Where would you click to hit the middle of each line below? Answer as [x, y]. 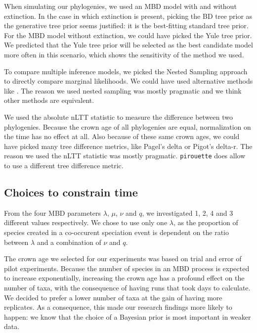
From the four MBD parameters [53, 213]
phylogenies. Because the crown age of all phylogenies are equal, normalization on [128, 126]
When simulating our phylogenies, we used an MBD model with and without [120, 6]
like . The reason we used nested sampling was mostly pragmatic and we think [123, 90]
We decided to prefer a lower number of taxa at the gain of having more [113, 297]
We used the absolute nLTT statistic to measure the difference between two [118, 117]
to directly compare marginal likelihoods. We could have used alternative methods [128, 81]
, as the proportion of [206, 222]
